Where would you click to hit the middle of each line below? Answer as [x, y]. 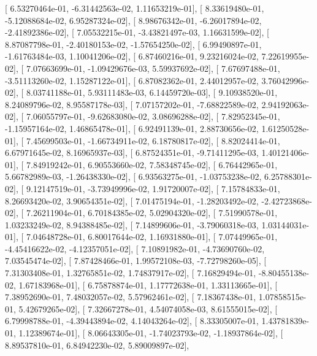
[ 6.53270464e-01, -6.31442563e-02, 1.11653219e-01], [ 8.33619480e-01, [135, 8]
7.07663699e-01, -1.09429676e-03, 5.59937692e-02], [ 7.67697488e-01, [153, 68]
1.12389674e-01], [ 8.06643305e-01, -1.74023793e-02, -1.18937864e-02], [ [151, 333]
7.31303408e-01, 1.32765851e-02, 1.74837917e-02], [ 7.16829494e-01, [131, 273]
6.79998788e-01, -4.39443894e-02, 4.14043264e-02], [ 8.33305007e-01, [132, 321]
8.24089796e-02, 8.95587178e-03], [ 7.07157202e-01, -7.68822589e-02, [132, 104]
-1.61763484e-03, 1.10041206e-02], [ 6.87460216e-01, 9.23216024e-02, [132, 56]
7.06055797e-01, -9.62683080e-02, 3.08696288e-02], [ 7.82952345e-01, [153, 116]
